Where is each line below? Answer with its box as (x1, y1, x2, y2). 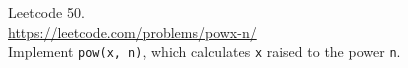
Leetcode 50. (8, 2, 85, 22)
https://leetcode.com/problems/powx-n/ (8, 21, 257, 42)
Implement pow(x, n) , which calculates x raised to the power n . (8, 41, 401, 62)
